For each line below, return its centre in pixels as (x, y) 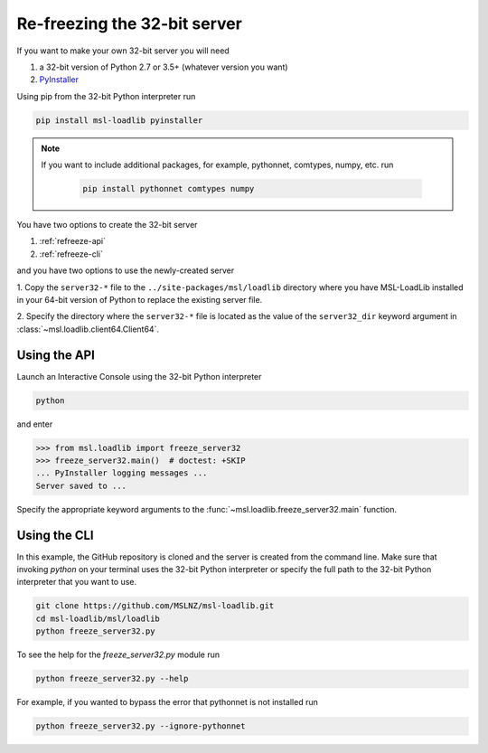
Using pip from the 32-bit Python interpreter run (106, 96)
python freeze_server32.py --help (112, 679)
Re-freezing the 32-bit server (130, 24)
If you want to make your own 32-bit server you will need (123, 51)
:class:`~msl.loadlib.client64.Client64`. (88, 329)
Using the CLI (55, 535)
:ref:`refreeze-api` (72, 241)
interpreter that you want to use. (77, 582)
